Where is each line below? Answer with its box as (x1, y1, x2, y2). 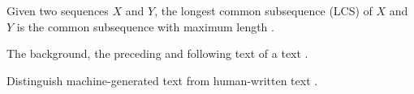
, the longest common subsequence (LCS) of (154, 2, 373, 18)
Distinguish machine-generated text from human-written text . (6, 72, 318, 88)
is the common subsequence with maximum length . (16, 18, 274, 35)
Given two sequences (6, 2, 109, 18)
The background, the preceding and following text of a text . (6, 45, 308, 62)
